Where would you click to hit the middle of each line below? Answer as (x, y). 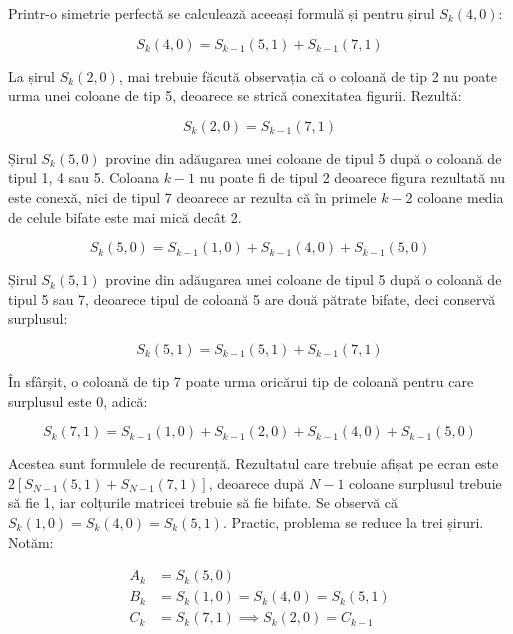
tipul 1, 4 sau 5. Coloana (83, 177)
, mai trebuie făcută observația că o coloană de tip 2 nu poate (307, 75)
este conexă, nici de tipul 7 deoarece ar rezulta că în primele (192, 196)
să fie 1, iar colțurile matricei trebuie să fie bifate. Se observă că (203, 502)
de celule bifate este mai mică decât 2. (125, 216)
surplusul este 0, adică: (78, 400)
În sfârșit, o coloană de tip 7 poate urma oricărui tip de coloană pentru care (241, 380)
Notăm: (31, 541)
